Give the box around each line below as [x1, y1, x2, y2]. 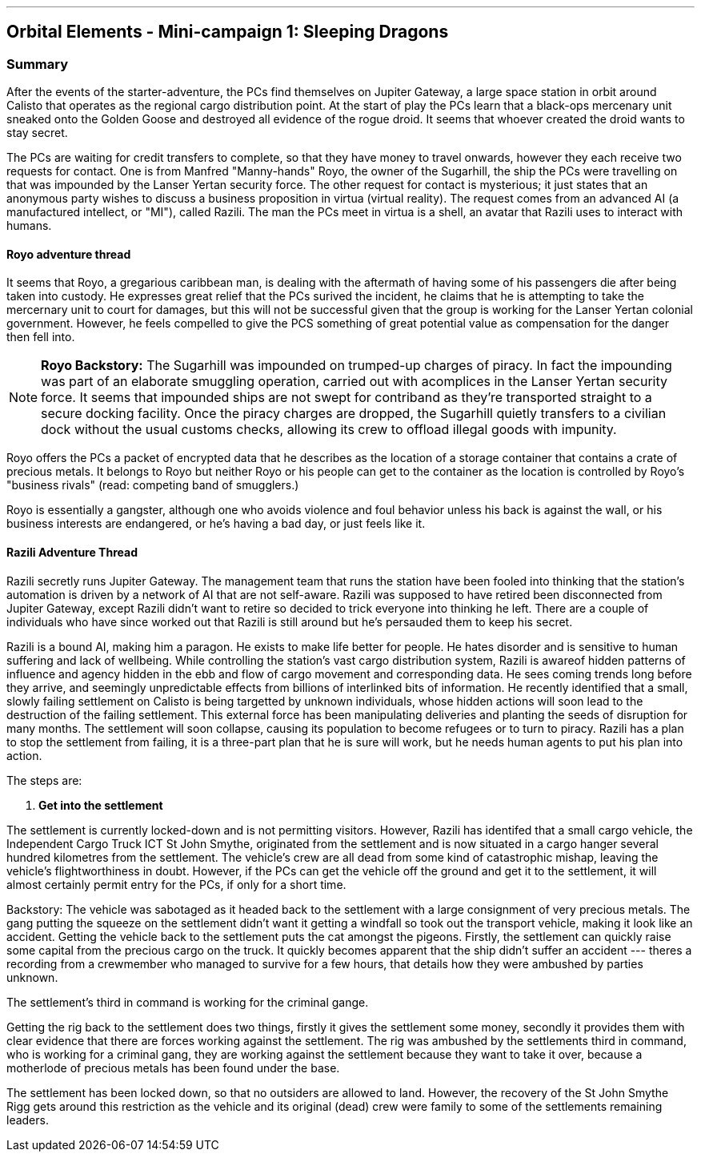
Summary [6, 55, 69, 72]
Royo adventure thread [6, 247, 131, 261]
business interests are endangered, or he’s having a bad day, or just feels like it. [6, 517, 426, 531]
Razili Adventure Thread [6, 545, 138, 560]
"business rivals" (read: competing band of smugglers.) [6, 478, 299, 493]
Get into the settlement [38, 798, 163, 812]
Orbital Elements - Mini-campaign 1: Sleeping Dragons [6, 22, 449, 42]
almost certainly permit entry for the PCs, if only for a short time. [6, 877, 346, 891]
